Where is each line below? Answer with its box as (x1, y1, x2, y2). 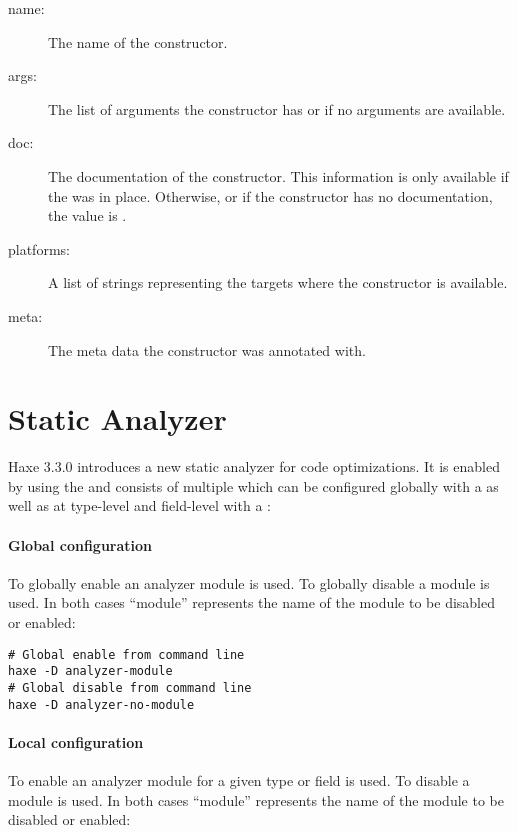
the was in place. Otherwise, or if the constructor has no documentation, (48, 185, 493, 206)
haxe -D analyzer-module (8, 664, 173, 679)
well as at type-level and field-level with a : (8, 495, 271, 516)
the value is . (48, 205, 127, 226)
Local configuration (8, 731, 144, 752)
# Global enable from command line (8, 647, 245, 662)
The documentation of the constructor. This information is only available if (48, 165, 509, 186)
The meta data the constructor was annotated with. (48, 339, 366, 360)
